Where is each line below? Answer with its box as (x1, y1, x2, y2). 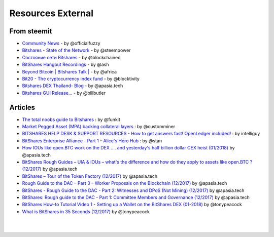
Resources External (9, 8, 94, 19)
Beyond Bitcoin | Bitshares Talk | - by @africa (22, 68, 117, 74)
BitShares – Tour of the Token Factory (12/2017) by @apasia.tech (22, 173, 158, 179)
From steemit (9, 27, 52, 35)
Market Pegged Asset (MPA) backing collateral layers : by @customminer (22, 124, 176, 130)
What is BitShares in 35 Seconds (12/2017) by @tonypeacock (22, 208, 150, 215)
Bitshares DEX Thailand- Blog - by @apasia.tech (22, 83, 123, 89)
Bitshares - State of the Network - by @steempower (22, 47, 131, 53)
